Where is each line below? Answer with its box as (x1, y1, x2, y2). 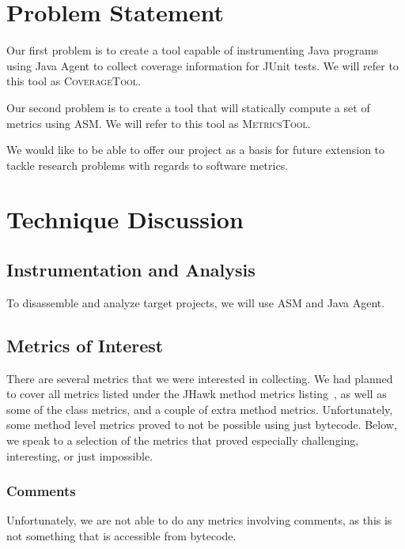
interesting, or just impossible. (6, 447, 153, 464)
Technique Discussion (6, 203, 244, 235)
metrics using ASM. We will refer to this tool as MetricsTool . (6, 115, 311, 131)
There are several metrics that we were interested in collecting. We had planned (6, 370, 393, 386)
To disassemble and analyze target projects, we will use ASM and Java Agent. (6, 294, 385, 310)
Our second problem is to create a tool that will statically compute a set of (6, 99, 370, 115)
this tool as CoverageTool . (6, 73, 141, 89)
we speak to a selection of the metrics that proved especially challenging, (6, 432, 359, 449)
